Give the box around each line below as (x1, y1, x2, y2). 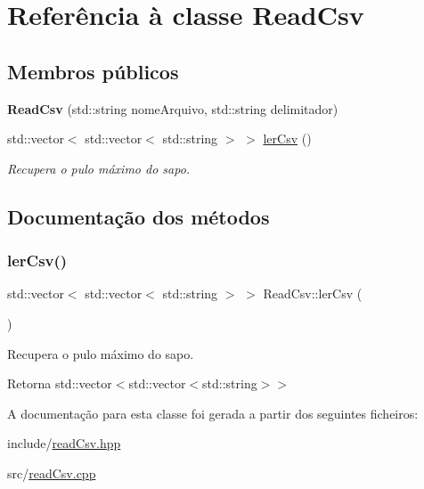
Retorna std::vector (7, 374, 112, 393)
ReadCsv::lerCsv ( (263, 284, 363, 303)
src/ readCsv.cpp (7, 463, 96, 482)
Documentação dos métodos (7, 202, 270, 230)
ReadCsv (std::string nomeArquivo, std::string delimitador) (7, 99, 338, 118)
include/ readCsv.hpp (7, 434, 121, 452)
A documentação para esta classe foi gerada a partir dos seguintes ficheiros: (7, 403, 419, 422)
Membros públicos (7, 57, 179, 85)
